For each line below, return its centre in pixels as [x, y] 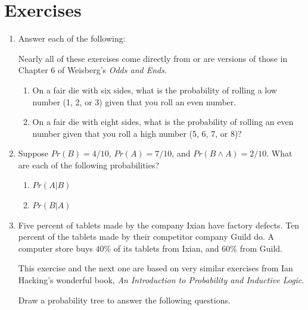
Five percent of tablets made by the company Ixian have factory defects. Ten [159, 225]
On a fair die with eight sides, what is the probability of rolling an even [163, 122]
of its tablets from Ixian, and [166, 248]
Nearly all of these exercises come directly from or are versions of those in [153, 58]
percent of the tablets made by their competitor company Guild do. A [146, 237]
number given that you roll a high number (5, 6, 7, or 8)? [137, 133]
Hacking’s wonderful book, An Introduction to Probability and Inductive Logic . [161, 280]
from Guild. [261, 248]
